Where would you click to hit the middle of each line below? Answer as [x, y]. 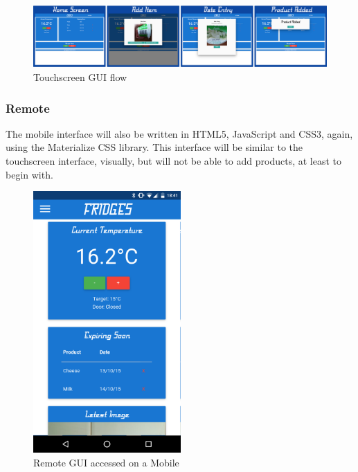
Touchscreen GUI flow [80, 77]
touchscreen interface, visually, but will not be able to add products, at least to [174, 161]
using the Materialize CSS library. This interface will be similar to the [154, 147]
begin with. [29, 174]
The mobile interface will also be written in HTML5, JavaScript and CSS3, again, [179, 133]
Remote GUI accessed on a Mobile [106, 462]
